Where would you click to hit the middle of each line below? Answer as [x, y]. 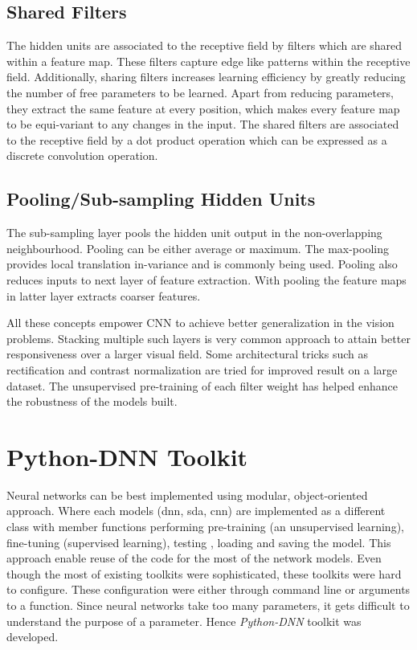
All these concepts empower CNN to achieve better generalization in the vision [200, 323]
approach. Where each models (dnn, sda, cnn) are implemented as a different [196, 511]
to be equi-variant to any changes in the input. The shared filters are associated [203, 124]
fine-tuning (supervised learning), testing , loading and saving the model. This [199, 542]
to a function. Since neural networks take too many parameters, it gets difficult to [208, 605]
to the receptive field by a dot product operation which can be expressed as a [197, 139]
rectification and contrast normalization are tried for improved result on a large [202, 369]
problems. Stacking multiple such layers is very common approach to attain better [208, 338]
